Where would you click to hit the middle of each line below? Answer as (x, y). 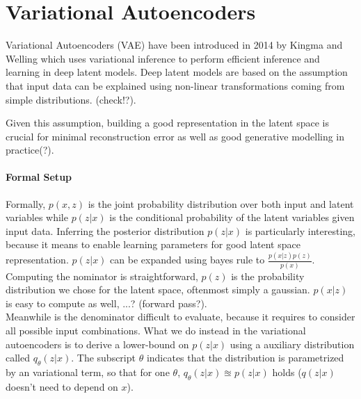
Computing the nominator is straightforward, (102, 276)
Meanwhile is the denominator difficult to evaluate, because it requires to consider (180, 317)
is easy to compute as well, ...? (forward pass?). (106, 303)
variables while (37, 217)
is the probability (268, 276)
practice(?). (30, 150)
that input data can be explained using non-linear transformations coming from (175, 85)
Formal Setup (39, 177)
